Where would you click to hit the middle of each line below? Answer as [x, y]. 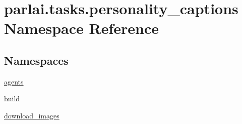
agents [14, 81]
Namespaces [36, 60]
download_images [32, 115]
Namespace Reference [81, 28]
